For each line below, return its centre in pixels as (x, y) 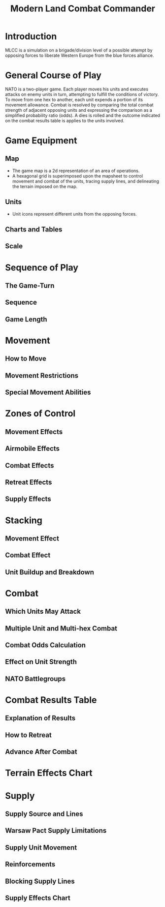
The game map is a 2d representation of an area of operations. (76, 171)
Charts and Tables (34, 230)
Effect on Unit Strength (41, 662)
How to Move (26, 359)
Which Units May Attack (43, 612)
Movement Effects (34, 431)
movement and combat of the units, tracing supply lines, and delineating (85, 181)
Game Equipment (41, 141)
